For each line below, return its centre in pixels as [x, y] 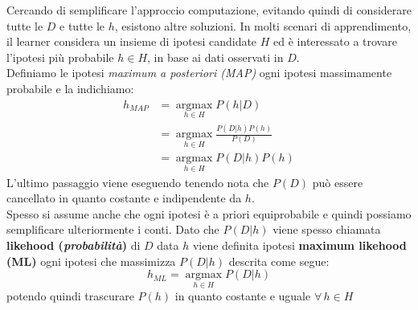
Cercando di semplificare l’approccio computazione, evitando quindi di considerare [209, 10]
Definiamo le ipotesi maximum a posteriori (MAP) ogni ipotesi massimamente [199, 73]
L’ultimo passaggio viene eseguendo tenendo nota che [138, 182]
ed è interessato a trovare [335, 41]
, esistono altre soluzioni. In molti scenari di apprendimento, [263, 25]
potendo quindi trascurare [70, 296]
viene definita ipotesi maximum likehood [299, 245]
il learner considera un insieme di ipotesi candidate [132, 41]
